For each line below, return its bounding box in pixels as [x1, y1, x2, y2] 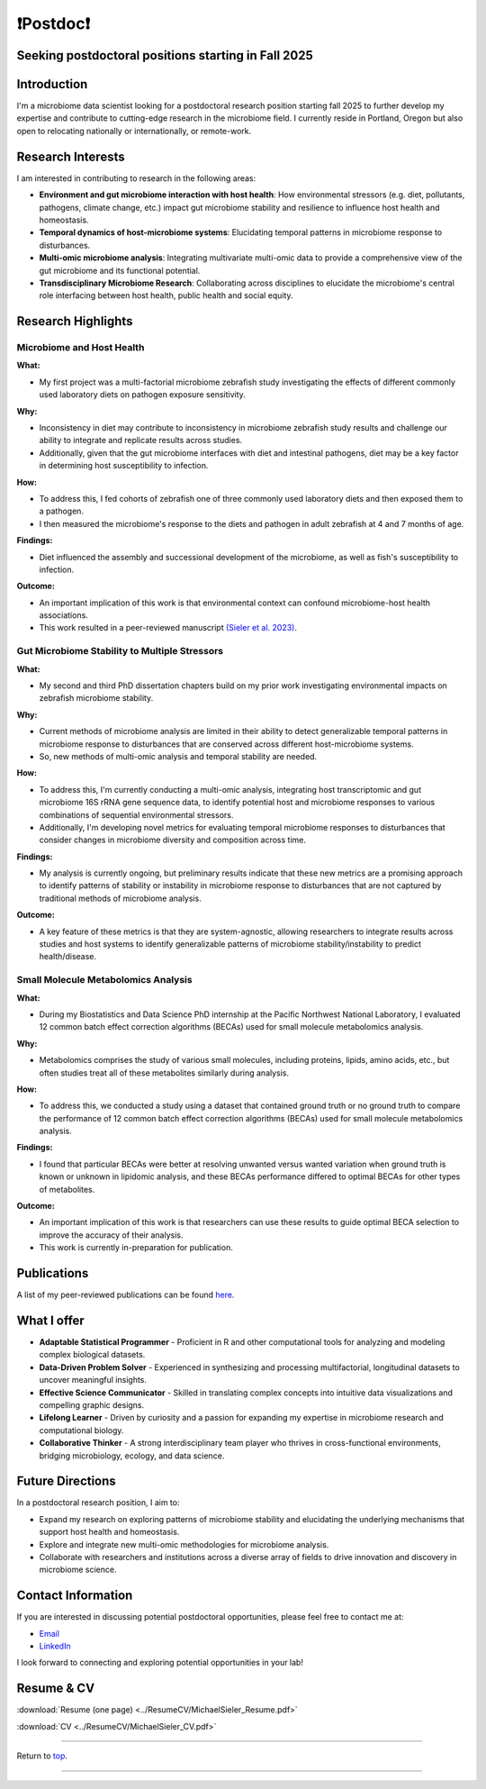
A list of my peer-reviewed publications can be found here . [16, 1289, 235, 1301]
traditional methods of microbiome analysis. [39, 893, 202, 904]
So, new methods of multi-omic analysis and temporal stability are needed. [39, 750, 318, 761]
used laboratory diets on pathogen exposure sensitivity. [39, 389, 247, 400]
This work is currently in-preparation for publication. [39, 1242, 233, 1253]
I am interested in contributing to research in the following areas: [16, 172, 256, 184]
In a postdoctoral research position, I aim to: [16, 1497, 180, 1508]
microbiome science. [39, 1564, 117, 1576]
